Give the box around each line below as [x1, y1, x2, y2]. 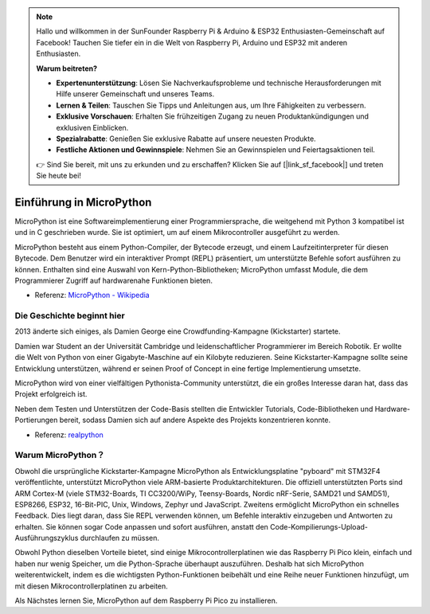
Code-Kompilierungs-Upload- [269, 522, 369, 531]
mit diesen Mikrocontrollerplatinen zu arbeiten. [14, 581, 169, 591]
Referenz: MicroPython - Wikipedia [34, 291, 150, 300]
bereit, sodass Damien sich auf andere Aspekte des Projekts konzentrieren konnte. [59, 415, 331, 425]
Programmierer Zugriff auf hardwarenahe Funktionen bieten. [14, 276, 213, 285]
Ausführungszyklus [14, 534, 79, 543]
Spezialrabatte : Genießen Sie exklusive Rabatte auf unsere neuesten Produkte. [56, 134, 316, 143]
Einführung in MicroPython [14, 195, 152, 209]
